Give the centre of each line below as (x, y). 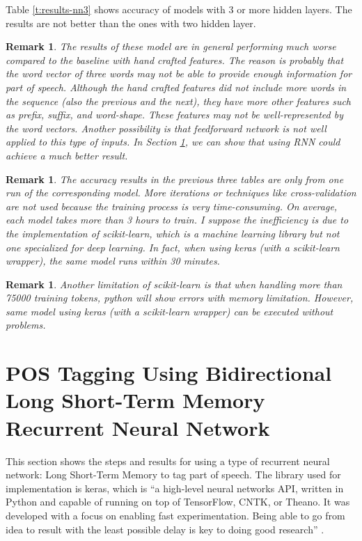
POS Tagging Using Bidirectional (169, 373)
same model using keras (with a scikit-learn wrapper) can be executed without (170, 311)
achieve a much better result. (67, 155)
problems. (26, 325)
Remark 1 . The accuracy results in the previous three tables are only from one (175, 179)
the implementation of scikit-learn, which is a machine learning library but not (173, 233)
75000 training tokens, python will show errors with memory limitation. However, (180, 298)
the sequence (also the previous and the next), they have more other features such (179, 101)
